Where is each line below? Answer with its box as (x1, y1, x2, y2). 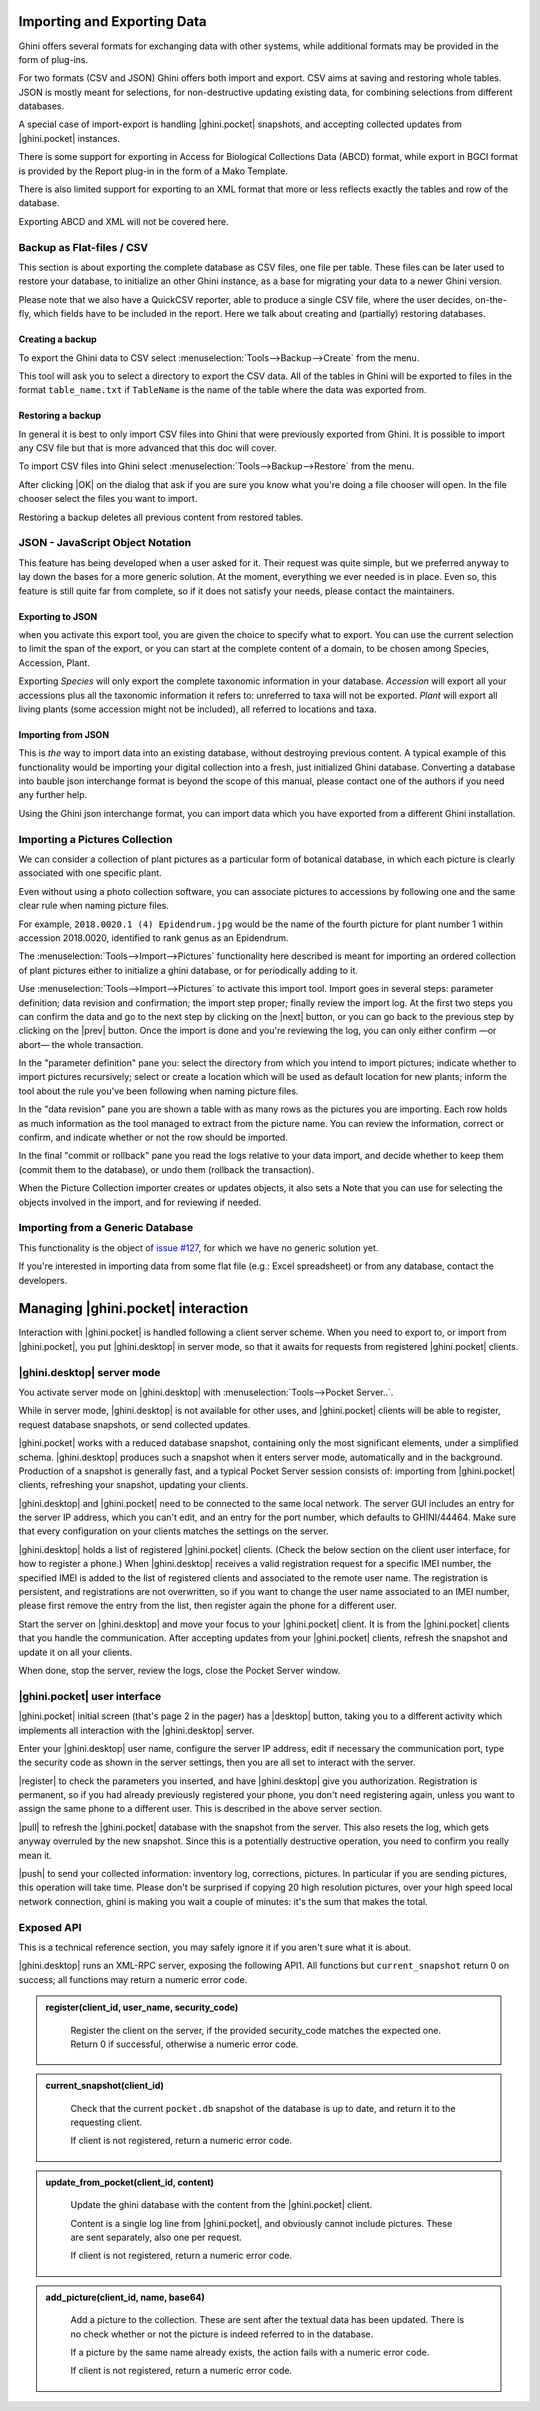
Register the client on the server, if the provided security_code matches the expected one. (70, 2024, 442, 2036)
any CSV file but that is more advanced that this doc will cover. (18, 442, 277, 454)
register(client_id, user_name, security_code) (45, 2001, 239, 2014)
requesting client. (70, 2116, 143, 2129)
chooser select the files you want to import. (18, 493, 198, 505)
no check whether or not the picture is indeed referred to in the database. (70, 2328, 374, 2340)
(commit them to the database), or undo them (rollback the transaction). (18, 1163, 315, 1175)
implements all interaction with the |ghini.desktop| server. (18, 1724, 255, 1736)
